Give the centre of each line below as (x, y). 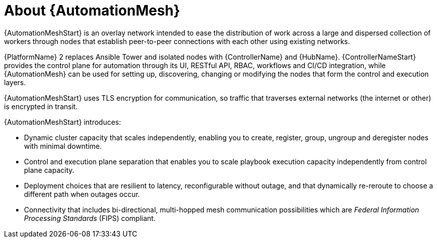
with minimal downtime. (63, 146)
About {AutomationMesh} (92, 11)
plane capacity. (49, 170)
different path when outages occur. (82, 194)
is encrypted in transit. (41, 106)
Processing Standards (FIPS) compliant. (90, 218)
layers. (15, 82)
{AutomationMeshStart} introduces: (63, 122)
